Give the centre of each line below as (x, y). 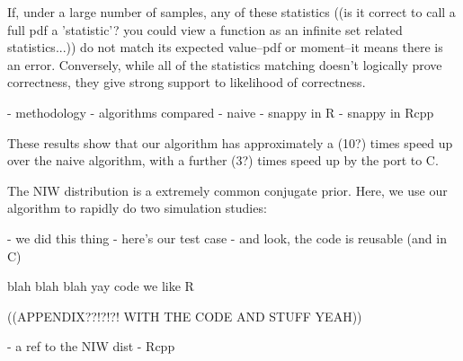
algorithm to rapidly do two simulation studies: (137, 208)
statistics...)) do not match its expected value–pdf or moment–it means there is (225, 47)
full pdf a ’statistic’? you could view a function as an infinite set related (205, 29)
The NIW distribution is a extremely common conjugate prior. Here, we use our (227, 190)
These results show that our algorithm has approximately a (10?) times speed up (230, 142)
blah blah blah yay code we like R (101, 286)
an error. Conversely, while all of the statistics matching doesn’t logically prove (225, 64)
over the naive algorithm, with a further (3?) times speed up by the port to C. (223, 160)
